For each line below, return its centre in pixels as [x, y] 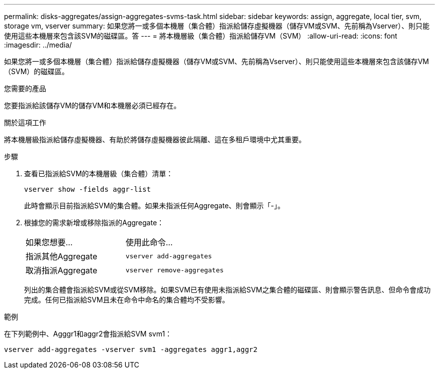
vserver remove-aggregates [175, 270]
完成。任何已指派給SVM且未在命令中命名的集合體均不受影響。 [127, 300]
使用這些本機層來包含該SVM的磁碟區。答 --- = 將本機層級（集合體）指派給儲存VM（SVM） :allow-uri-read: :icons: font [201, 36]
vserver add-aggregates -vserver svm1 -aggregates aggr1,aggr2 [131, 349]
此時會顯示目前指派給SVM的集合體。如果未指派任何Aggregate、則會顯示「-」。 [154, 206]
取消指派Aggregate [61, 270]
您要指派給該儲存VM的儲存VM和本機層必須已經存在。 [92, 105]
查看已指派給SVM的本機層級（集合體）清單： [99, 173]
